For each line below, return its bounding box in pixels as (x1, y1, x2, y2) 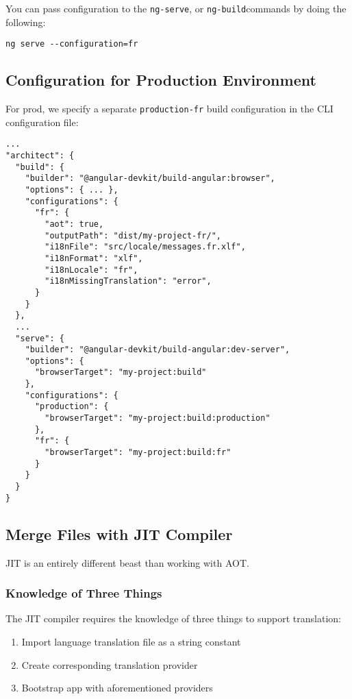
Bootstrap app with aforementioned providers (21, 680, 213, 695)
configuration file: (5, 114, 79, 129)
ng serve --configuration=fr (5, 39, 138, 49)
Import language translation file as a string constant (21, 634, 241, 648)
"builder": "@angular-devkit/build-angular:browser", (25, 173, 275, 184)
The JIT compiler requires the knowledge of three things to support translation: (5, 611, 341, 626)
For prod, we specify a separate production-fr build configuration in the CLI (5, 101, 334, 116)
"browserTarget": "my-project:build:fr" (45, 447, 231, 458)
